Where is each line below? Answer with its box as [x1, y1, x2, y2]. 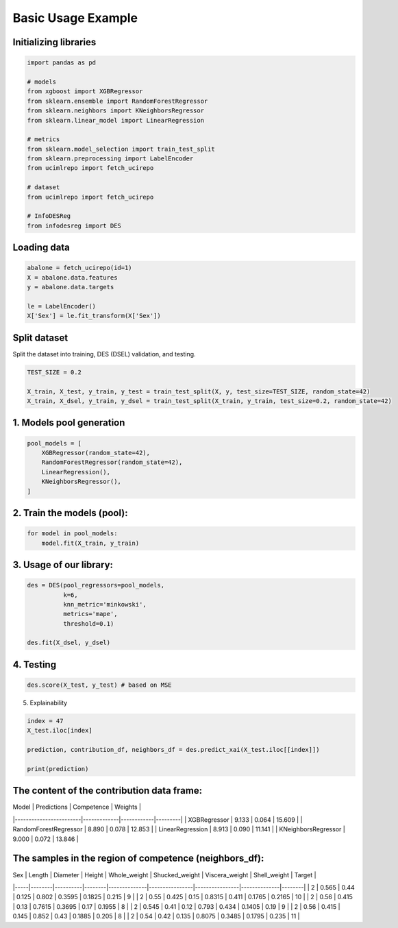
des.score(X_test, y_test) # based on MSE [27, 681, 172, 689]
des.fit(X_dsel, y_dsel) [27, 639, 111, 647]
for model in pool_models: [27, 530, 118, 537]
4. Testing [12, 659, 57, 670]
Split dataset [12, 332, 69, 343]
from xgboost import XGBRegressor [27, 88, 143, 95]
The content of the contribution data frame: [12, 785, 202, 796]
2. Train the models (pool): [12, 507, 128, 519]
